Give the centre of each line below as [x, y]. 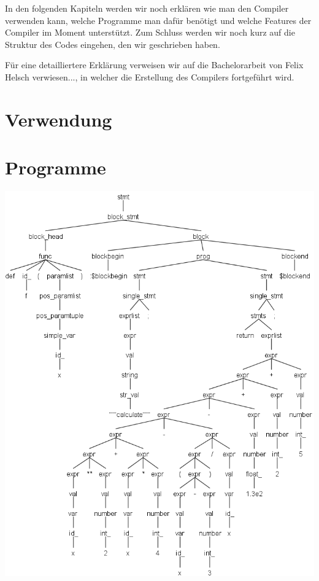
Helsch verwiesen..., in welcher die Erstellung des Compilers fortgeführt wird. [150, 76]
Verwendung [59, 119]
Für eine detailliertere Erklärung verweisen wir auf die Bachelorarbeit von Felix [154, 65]
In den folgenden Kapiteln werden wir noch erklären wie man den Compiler [147, 8]
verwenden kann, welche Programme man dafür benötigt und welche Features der [158, 20]
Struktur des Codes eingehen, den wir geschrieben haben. [113, 44]
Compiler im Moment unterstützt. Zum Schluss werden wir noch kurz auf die [150, 32]
